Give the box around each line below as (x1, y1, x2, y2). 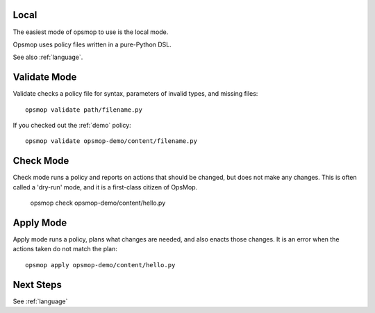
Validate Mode (12, 71, 77, 83)
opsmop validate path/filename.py (25, 105, 142, 114)
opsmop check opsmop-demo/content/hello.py (30, 198, 166, 208)
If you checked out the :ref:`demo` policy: (12, 121, 131, 129)
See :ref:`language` (12, 297, 68, 305)
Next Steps (12, 278, 62, 291)
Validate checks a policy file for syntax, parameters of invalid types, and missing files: (12, 90, 258, 98)
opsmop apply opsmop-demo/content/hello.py (25, 261, 176, 269)
